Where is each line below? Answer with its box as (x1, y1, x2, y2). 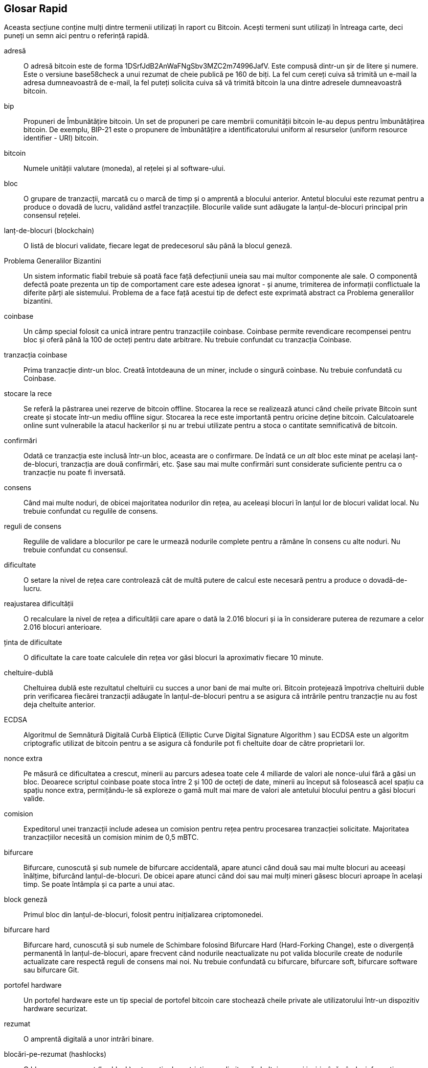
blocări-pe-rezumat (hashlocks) (4, 1050, 107, 1059)
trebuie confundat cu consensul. (23, 546, 128, 554)
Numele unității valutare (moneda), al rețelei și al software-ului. (23, 164, 225, 173)
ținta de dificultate (4, 638, 62, 647)
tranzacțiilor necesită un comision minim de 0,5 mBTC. (23, 833, 199, 842)
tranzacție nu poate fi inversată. (23, 468, 126, 477)
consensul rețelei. (23, 211, 81, 220)
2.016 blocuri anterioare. (23, 623, 102, 632)
